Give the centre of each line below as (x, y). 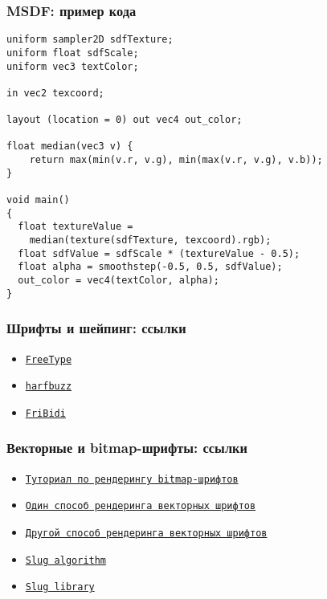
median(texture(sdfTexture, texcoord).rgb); (150, 240)
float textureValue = (76, 227)
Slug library (60, 587)
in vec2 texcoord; (55, 93)
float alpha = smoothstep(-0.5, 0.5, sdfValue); (150, 267)
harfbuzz (49, 387)
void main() (38, 200)
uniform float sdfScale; (73, 53)
